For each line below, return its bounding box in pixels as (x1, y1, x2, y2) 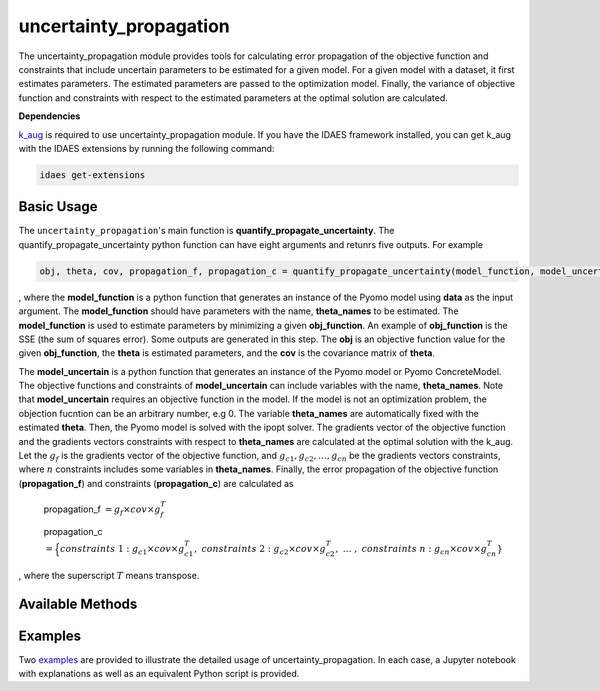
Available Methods (18, 595, 138, 612)
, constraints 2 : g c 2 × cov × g (193, 543, 327, 557)
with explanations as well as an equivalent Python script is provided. (18, 668, 300, 680)
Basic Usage (18, 198, 98, 215)
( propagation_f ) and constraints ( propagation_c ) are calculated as (18, 477, 294, 489)
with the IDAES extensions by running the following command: (18, 142, 275, 154)
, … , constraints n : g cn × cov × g (335, 543, 488, 557)
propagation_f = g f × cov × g (43, 503, 161, 517)
